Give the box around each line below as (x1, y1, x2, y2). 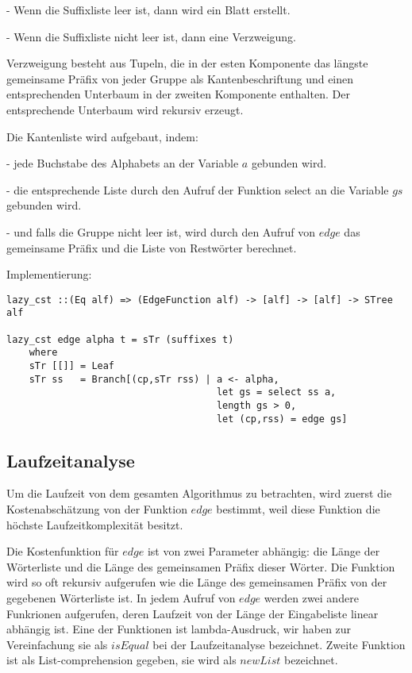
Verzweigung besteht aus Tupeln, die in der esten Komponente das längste (6, 55, 368, 71)
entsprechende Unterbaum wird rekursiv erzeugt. (6, 101, 244, 117)
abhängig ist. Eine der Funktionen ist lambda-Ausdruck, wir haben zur (6, 621, 352, 637)
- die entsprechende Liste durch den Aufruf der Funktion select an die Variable (6, 181, 389, 198)
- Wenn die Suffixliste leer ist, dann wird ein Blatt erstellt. (6, 2, 291, 17)
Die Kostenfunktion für (6, 543, 119, 560)
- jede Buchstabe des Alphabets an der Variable (6, 155, 239, 171)
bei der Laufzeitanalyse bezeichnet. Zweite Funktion (152, 636, 406, 652)
